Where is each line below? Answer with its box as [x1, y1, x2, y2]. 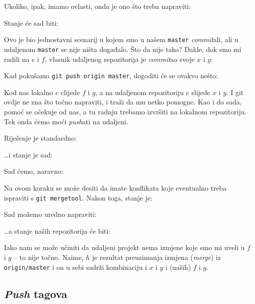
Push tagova [4, 286, 68, 301]
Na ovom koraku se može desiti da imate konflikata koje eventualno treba [4, 182, 227, 193]
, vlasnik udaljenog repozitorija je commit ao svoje [44, 53, 195, 64]
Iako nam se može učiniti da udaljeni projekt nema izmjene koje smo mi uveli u [4, 242, 245, 253]
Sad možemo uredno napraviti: [4, 209, 97, 219]
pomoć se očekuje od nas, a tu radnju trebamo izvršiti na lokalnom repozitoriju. [4, 106, 247, 116]
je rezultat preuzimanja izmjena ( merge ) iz [92, 252, 221, 262]
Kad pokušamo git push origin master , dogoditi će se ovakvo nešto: [4, 70, 218, 81]
